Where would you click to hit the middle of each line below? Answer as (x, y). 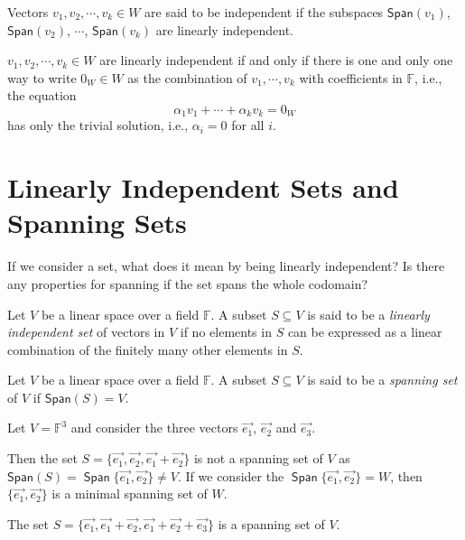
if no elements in (226, 332)
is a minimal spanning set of (130, 493)
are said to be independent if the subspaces (264, 12)
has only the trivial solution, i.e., (98, 125)
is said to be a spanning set (382, 380)
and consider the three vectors (154, 428)
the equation (42, 95)
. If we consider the (231, 475)
